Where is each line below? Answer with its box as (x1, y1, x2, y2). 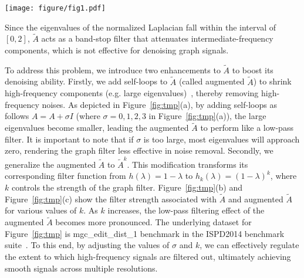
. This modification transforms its (127, 158, 248, 170)
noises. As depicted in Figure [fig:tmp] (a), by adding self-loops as (42, 98, 277, 110)
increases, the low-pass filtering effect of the (107, 204, 265, 216)
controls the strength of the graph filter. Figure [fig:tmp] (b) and (11, 181, 242, 193)
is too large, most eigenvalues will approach (143, 133, 300, 145)
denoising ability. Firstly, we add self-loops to (5, 75, 168, 87)
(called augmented (178, 75, 245, 87)
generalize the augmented (5, 158, 96, 170)
